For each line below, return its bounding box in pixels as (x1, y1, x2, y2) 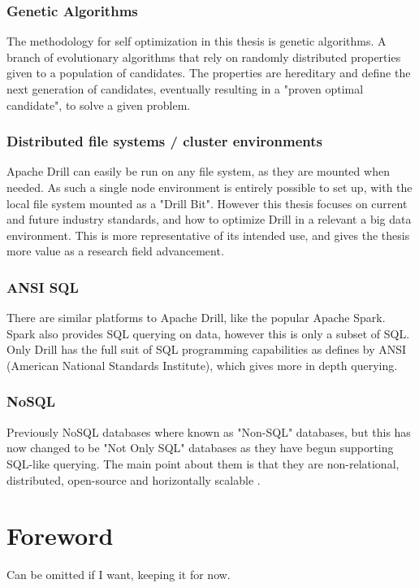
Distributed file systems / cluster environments (6, 131, 322, 151)
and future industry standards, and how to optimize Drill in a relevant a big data (6, 211, 412, 228)
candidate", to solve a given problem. (6, 96, 191, 113)
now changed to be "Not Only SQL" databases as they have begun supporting (6, 439, 394, 456)
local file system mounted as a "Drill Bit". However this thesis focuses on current (6, 194, 408, 211)
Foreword (6, 519, 114, 552)
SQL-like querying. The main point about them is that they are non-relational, (6, 455, 400, 472)
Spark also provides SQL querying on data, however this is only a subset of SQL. (6, 324, 410, 342)
